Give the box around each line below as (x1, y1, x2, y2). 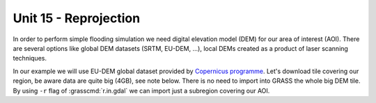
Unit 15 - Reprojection (13, 10, 141, 26)
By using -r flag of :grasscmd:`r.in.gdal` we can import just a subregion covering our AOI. (13, 86, 270, 95)
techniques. (13, 54, 47, 63)
